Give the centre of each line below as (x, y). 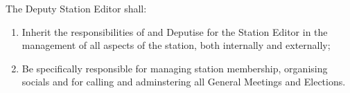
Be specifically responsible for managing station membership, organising (175, 68)
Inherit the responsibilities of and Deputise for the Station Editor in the (175, 31)
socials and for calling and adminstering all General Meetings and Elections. (184, 82)
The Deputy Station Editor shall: (76, 8)
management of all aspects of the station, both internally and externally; (176, 45)
